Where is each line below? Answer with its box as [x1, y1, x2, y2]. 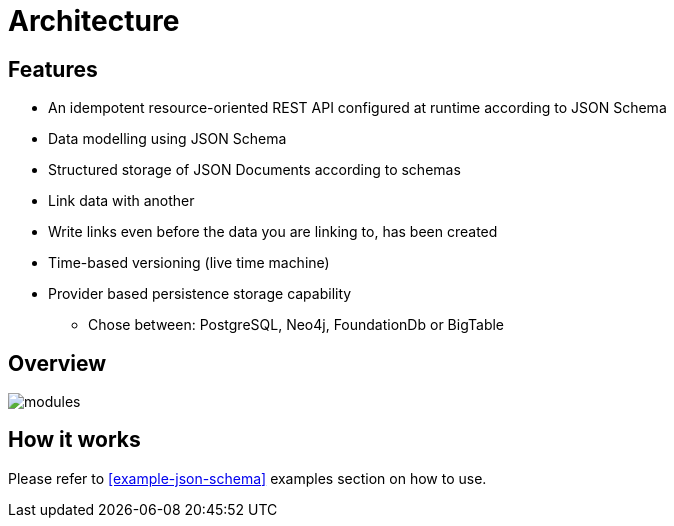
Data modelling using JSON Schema [48, 130, 287, 148]
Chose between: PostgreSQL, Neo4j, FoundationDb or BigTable [88, 316, 505, 334]
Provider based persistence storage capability [48, 285, 352, 303]
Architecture [8, 4, 180, 38]
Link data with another [48, 192, 195, 210]
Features [8, 56, 98, 82]
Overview [8, 350, 107, 376]
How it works [8, 427, 141, 453]
